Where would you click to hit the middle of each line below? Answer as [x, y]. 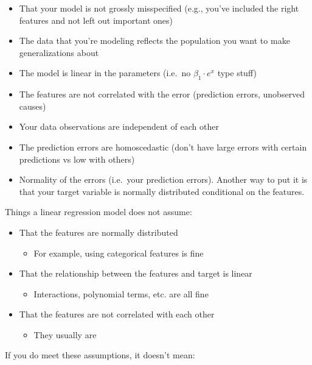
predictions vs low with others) [77, 159]
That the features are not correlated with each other [117, 314]
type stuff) [237, 73]
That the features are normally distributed [99, 232]
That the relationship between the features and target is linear [136, 273]
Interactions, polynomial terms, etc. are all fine [121, 293]
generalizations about [59, 52]
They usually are [65, 334]
